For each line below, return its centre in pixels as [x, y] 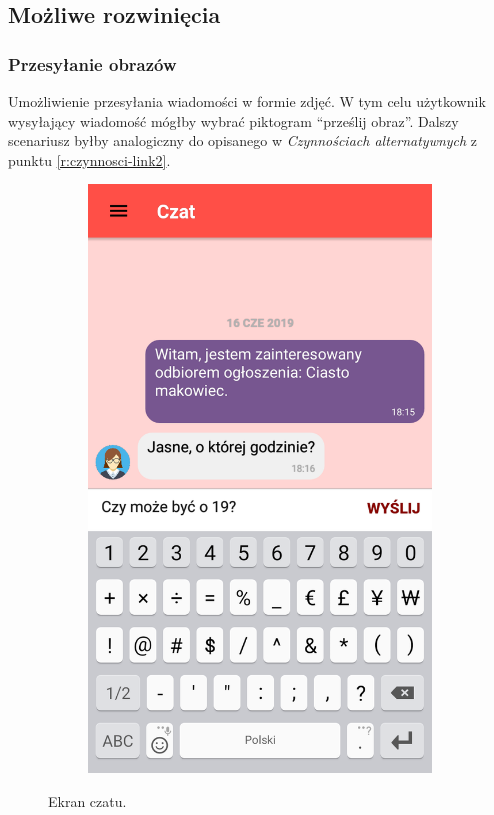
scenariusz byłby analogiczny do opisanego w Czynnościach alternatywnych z [243, 140]
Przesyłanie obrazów [92, 63]
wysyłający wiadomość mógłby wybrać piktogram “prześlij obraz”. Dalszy [233, 120]
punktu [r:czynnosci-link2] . [89, 159]
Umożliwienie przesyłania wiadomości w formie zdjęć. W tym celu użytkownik [247, 101]
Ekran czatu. [87, 801]
